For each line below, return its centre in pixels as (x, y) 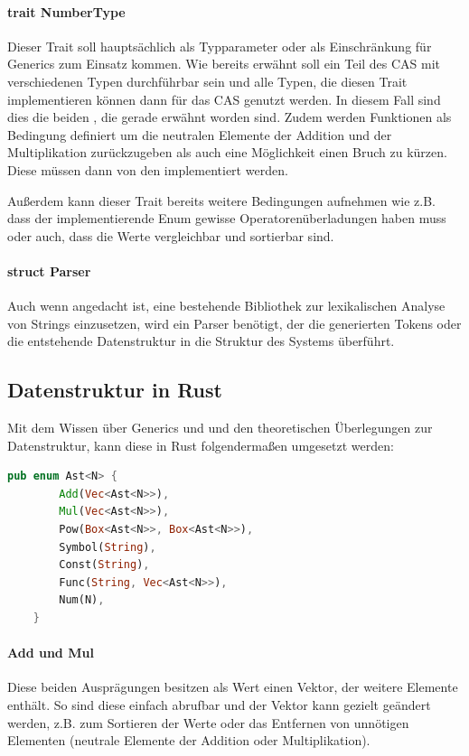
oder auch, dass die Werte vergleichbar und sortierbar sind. (171, 235)
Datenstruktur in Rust (115, 390)
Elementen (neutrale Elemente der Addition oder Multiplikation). (189, 740)
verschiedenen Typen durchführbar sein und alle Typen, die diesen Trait (207, 81)
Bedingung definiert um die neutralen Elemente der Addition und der (200, 134)
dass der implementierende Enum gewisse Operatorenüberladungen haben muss (227, 218)
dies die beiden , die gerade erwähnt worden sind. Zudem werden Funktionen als (230, 117)
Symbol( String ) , (108, 547)
